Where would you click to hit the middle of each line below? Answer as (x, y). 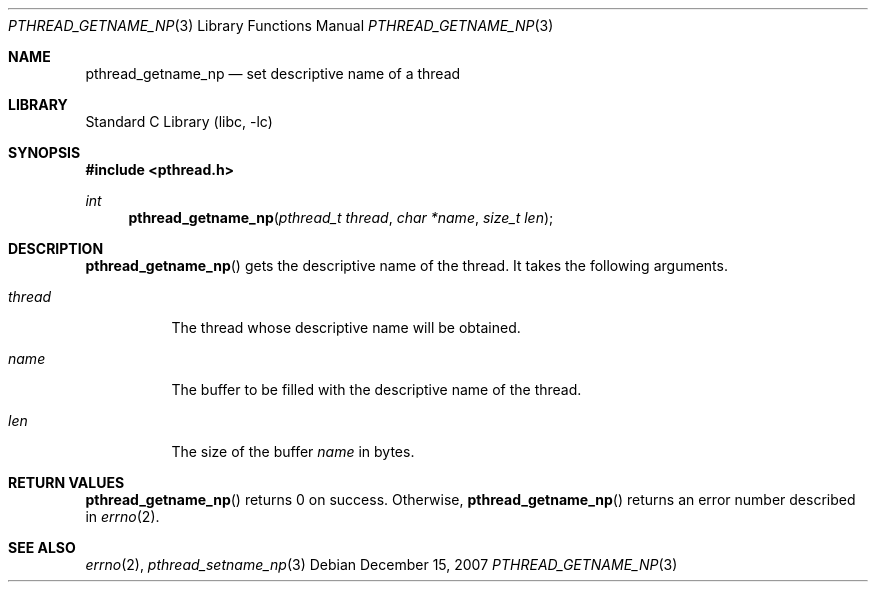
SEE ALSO (42, 547)
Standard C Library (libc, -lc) (179, 121)
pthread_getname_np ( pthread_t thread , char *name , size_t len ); (341, 217)
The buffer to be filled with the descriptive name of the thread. (376, 389)
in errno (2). (122, 516)
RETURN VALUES (66, 482)
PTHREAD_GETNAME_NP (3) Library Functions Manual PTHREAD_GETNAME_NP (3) (281, 25)
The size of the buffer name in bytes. (293, 451)
